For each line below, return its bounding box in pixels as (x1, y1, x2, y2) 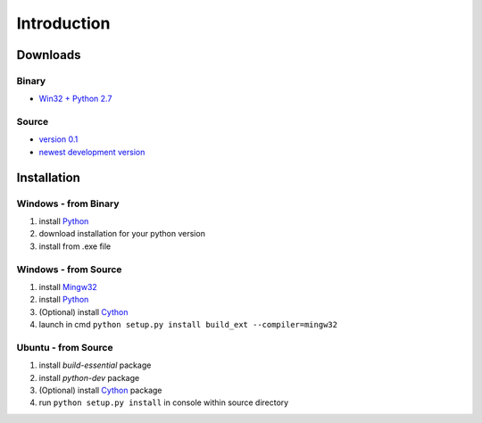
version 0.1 (38, 134, 79, 145)
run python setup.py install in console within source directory (38, 397, 289, 408)
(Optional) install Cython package (38, 385, 162, 396)
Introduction (16, 13, 111, 33)
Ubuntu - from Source (16, 341, 113, 353)
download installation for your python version (38, 228, 205, 239)
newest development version (38, 146, 145, 157)
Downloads (16, 47, 81, 62)
